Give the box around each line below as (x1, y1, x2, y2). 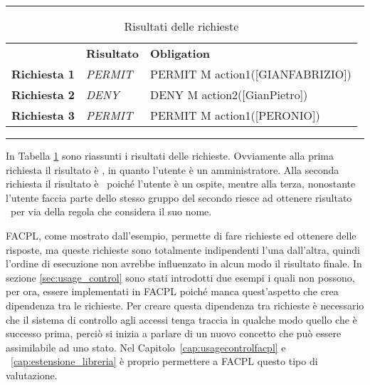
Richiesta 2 (11, 86, 75, 103)
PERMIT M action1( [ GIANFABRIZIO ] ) (149, 66, 351, 82)
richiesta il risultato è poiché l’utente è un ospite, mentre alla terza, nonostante (6, 176, 356, 191)
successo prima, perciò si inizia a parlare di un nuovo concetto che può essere (6, 326, 342, 341)
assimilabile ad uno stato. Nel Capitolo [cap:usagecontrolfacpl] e (6, 339, 286, 354)
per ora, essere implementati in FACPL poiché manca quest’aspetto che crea (6, 284, 339, 299)
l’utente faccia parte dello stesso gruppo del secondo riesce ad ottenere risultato (6, 190, 352, 205)
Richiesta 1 (11, 66, 75, 82)
